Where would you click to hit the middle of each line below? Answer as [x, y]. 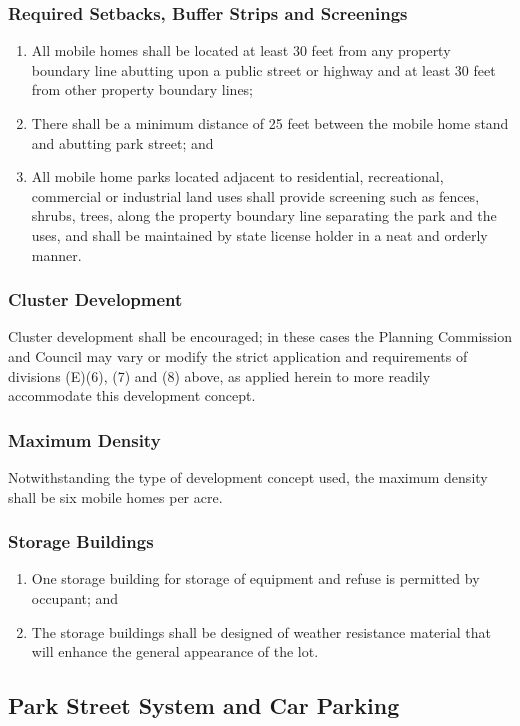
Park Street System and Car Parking [204, 705]
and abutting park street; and [122, 142]
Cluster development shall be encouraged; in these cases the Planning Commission [260, 336]
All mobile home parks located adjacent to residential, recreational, [237, 176]
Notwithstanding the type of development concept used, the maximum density [248, 476]
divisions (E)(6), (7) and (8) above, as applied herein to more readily [219, 375]
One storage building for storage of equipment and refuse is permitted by [255, 578]
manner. [56, 254]
